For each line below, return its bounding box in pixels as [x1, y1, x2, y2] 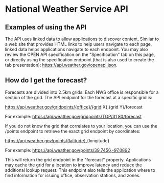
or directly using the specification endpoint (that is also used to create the [5, 57, 154, 62]
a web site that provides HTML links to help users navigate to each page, [5, 41, 152, 47]
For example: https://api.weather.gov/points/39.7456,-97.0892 [5, 147, 131, 153]
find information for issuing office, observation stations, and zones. [5, 172, 141, 178]
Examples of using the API [5, 23, 87, 31]
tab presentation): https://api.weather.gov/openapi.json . [5, 62, 117, 68]
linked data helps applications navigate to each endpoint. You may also [5, 47, 148, 52]
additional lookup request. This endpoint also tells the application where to [5, 167, 156, 173]
